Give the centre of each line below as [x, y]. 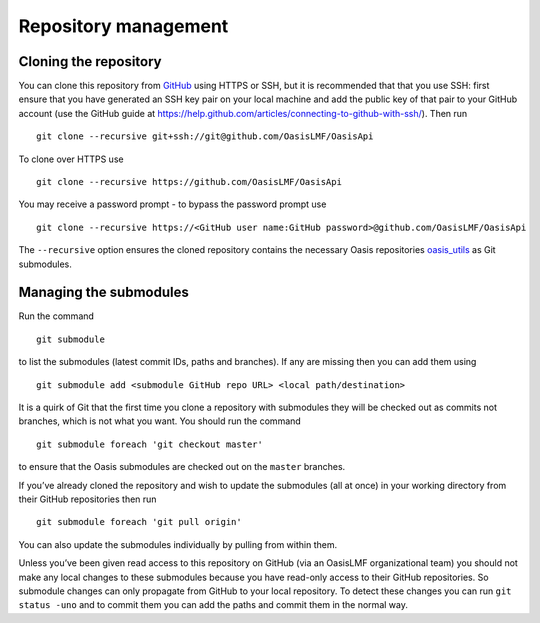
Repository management [123, 26]
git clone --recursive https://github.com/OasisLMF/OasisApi [189, 182]
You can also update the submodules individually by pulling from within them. [178, 544]
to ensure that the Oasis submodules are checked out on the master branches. [182, 467]
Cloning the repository [90, 61]
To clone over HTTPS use [71, 159]
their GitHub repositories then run [87, 499]
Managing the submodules [103, 292]
